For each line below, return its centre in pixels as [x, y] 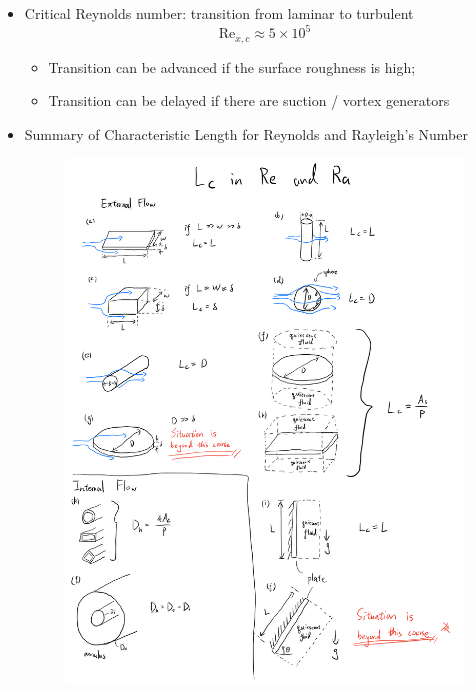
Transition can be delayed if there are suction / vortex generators [249, 100]
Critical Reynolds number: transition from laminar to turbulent [219, 13]
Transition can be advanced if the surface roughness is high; [232, 66]
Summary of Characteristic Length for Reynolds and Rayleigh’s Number [246, 133]
